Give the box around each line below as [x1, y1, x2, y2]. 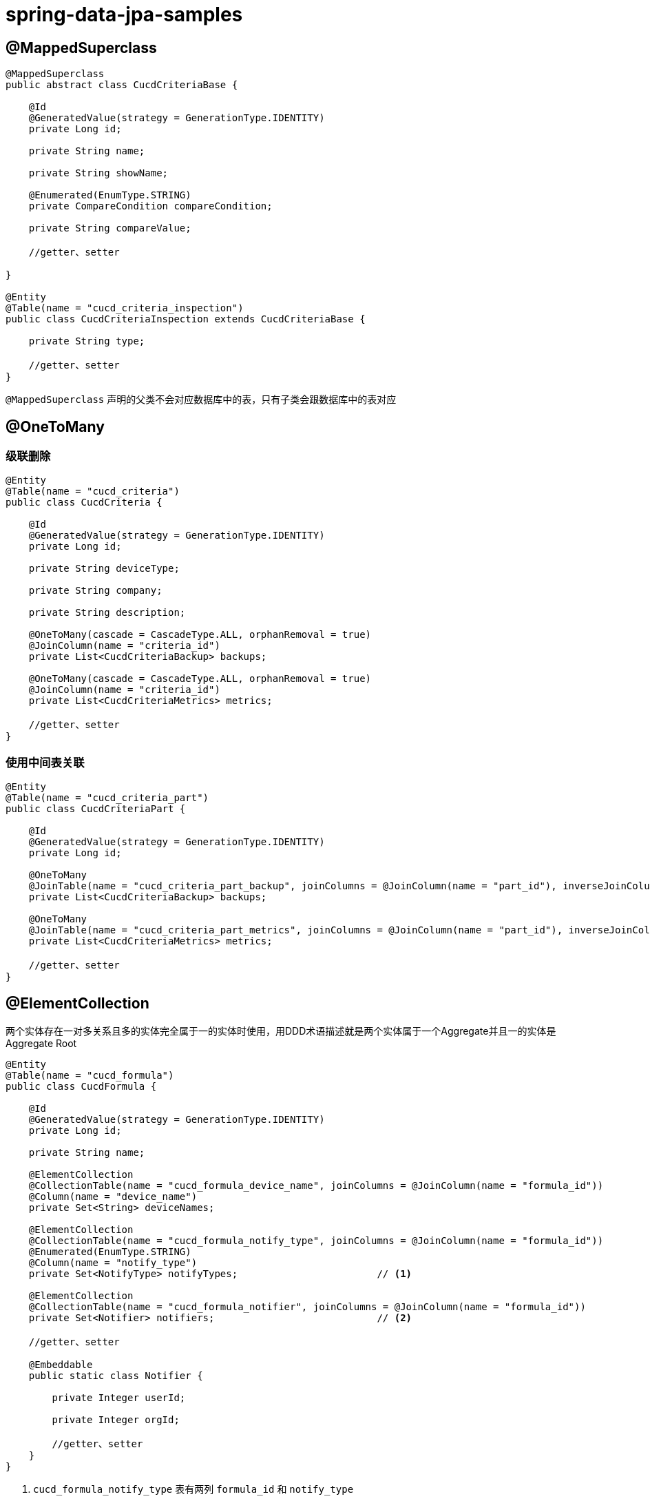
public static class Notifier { [28, 1369, 203, 1381]
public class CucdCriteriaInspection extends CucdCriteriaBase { [6, 313, 366, 325]
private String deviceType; [28, 563, 180, 574]
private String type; [28, 335, 145, 347]
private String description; [28, 607, 186, 619]
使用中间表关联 [6, 755, 85, 769]
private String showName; [28, 167, 169, 179]
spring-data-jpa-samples [6, 3, 243, 26]
